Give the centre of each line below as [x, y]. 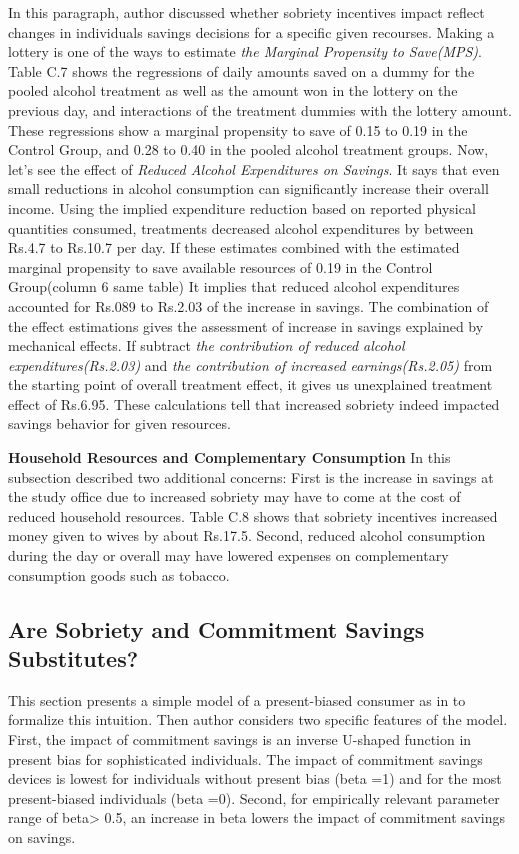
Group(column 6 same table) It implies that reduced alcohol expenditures [234, 286]
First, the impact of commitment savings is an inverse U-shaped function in [240, 739]
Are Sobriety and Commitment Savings [216, 628]
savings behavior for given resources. [119, 423]
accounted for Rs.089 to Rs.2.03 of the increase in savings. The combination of [248, 305]
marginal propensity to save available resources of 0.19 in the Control [220, 266]
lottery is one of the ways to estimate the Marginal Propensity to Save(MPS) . [245, 51]
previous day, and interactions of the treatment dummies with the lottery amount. [260, 109]
